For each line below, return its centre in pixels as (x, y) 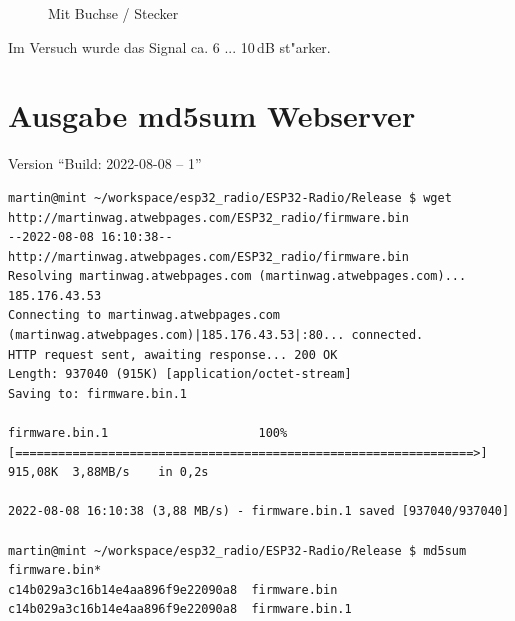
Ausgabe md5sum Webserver (212, 115)
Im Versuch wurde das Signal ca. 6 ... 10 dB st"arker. (169, 46)
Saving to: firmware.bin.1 (97, 393)
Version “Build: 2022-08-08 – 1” (105, 163)
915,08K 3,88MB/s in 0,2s (108, 472)
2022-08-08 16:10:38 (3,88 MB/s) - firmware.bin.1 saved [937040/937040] (259, 511)
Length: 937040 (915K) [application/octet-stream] (180, 374)
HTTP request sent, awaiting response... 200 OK (173, 354)
